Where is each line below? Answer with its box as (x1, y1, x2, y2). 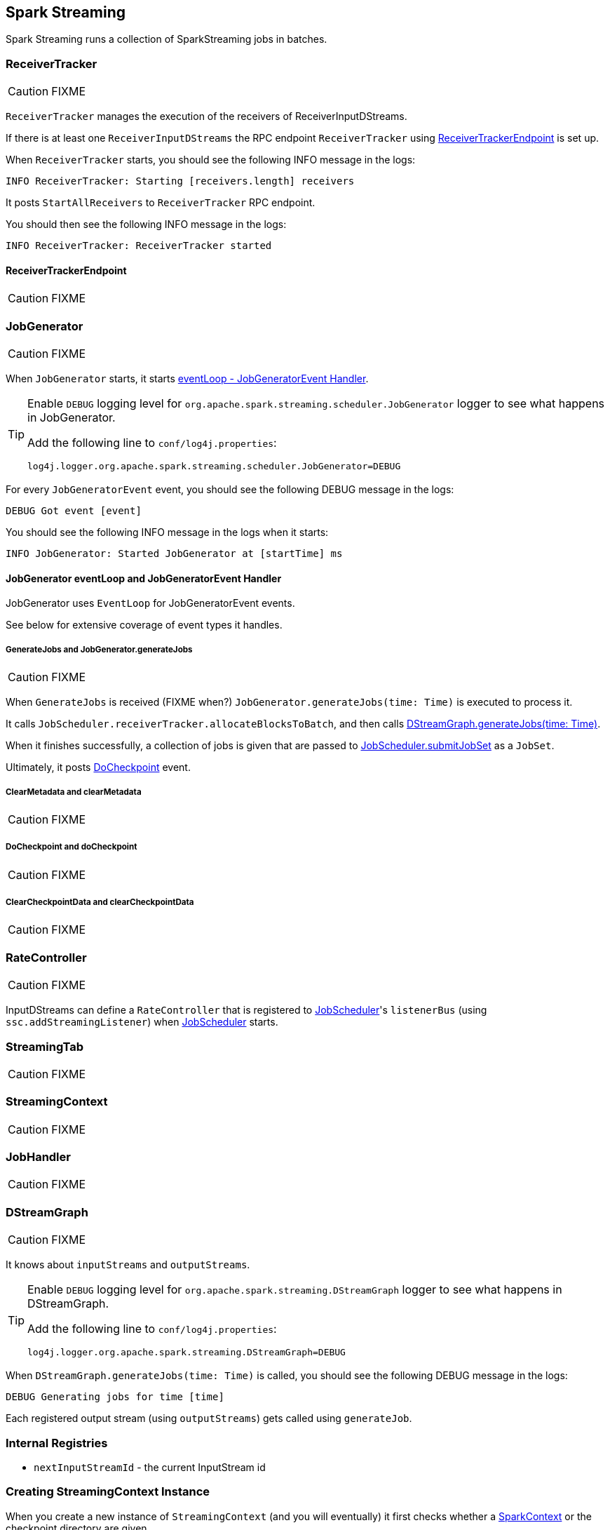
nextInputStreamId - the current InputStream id (34, 1461, 266, 1473)
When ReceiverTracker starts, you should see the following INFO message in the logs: (6, 154, 416, 166)
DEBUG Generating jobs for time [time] (6, 1391, 224, 1403)
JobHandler (6, 1150, 71, 1165)
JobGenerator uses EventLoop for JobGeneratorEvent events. (6, 597, 295, 610)
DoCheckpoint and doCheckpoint (6, 842, 137, 852)
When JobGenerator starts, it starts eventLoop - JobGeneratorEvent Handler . (6, 373, 369, 385)
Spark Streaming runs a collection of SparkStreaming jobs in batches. (6, 33, 327, 46)
